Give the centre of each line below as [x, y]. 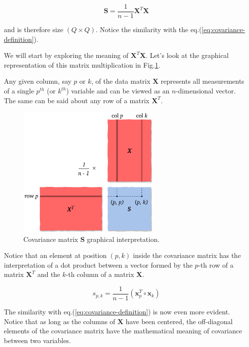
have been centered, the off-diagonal [179, 321]
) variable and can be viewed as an [118, 91]
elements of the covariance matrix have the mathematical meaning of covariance [123, 331]
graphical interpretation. [123, 239]
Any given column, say [38, 81]
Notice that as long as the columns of [60, 321]
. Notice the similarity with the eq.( [149, 29]
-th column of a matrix [100, 274]
